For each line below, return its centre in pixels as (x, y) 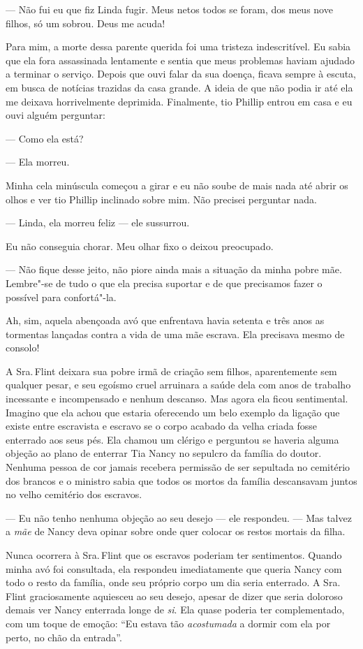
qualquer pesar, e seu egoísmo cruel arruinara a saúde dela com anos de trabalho (178, 385)
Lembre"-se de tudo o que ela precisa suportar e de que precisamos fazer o (164, 283)
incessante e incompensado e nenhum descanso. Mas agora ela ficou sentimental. (177, 399)
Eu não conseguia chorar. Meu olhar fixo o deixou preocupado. (140, 246)
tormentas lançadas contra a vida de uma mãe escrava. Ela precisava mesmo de (175, 334)
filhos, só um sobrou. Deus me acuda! (86, 23)
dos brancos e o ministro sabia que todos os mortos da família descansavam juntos (181, 480)
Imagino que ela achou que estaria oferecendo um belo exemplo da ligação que (173, 412)
